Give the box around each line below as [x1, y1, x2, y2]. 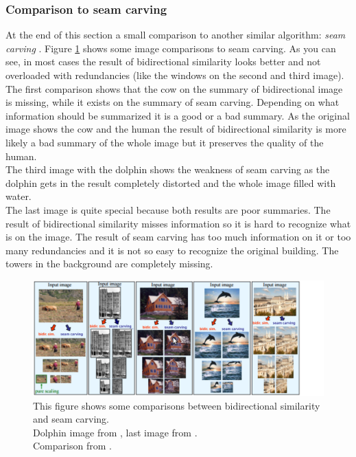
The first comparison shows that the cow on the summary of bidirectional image [5, 81, 343, 96]
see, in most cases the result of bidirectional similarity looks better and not [5, 54, 321, 69]
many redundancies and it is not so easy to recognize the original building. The [5, 243, 339, 257]
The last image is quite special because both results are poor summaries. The [5, 202, 331, 216]
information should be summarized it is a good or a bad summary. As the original [5, 108, 350, 122]
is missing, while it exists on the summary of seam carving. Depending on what [5, 95, 340, 109]
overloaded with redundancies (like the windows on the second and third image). [5, 68, 344, 82]
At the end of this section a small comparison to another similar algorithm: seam [5, 27, 346, 42]
